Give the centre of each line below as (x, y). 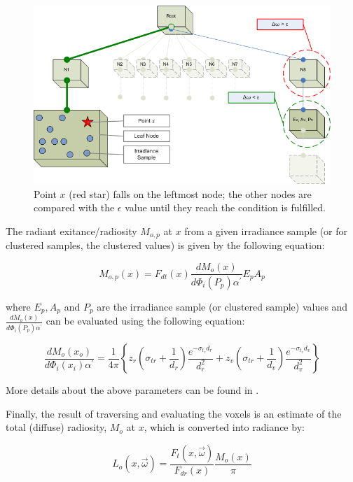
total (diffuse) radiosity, (56, 427)
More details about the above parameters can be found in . (132, 390)
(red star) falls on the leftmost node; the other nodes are (190, 193)
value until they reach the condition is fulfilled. (225, 207)
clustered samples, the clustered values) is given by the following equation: (165, 245)
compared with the (74, 207)
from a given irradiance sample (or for (266, 231)
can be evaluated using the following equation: (145, 321)
